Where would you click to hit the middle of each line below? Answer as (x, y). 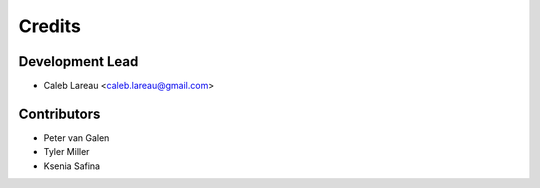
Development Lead (78, 61)
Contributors (59, 113)
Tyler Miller (66, 152)
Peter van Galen (76, 137)
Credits (50, 26)
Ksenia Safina (71, 166)
